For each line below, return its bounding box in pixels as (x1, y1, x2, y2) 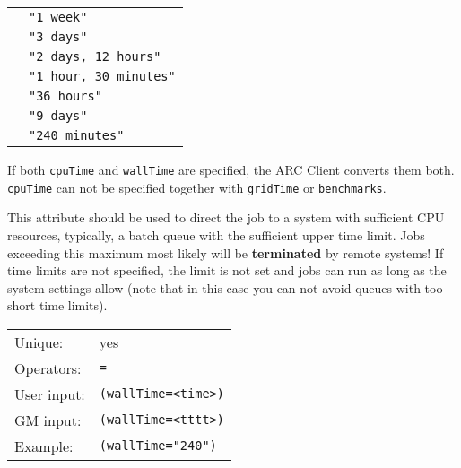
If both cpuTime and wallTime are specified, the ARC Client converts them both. (7, 160, 455, 178)
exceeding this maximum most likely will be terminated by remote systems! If (7, 243, 444, 262)
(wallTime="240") (99, 438, 217, 454)
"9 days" (29, 108, 88, 123)
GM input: (14, 409, 82, 430)
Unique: (14, 331, 64, 352)
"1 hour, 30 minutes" (29, 69, 176, 83)
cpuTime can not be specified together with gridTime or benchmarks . (7, 178, 387, 196)
